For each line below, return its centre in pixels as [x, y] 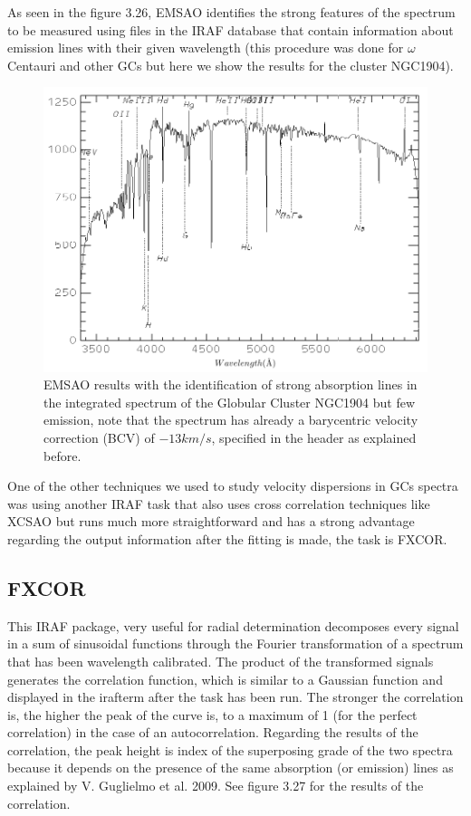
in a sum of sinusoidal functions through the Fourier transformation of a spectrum [235, 643]
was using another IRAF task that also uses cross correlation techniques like [219, 503]
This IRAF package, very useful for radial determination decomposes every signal [233, 625]
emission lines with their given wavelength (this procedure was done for [206, 48]
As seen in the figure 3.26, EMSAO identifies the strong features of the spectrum [231, 12]
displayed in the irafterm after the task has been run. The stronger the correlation [235, 697]
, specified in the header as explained [314, 437]
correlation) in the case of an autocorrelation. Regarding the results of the [213, 732]
